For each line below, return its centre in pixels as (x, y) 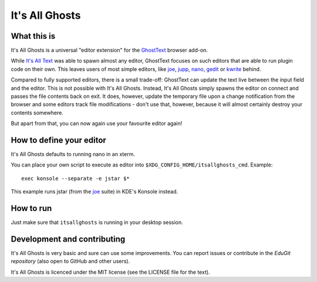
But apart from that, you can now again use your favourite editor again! (97, 124)
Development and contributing (68, 239)
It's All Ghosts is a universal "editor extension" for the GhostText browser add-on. (109, 50)
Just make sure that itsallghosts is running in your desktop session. (97, 222)
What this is (33, 36)
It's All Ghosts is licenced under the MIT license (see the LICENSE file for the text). (111, 272)
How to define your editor (59, 140)
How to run (31, 208)
